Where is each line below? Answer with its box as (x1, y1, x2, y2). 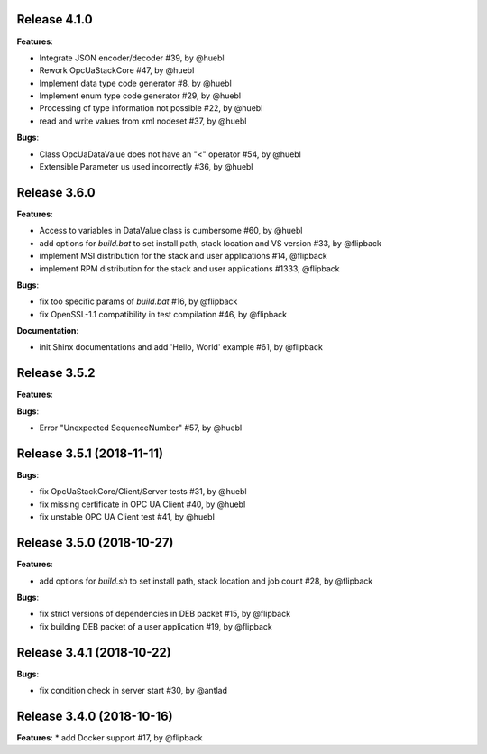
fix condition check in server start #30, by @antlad (39, 685, 228, 695)
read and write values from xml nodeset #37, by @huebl (39, 115, 247, 126)
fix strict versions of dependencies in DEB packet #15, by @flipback (39, 609, 291, 620)
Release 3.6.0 (16, 185, 96, 200)
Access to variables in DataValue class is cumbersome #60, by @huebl (39, 225, 303, 236)
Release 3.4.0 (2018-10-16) (16, 708, 173, 723)
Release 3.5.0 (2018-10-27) (16, 535, 174, 550)
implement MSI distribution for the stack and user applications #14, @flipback (39, 251, 328, 262)
